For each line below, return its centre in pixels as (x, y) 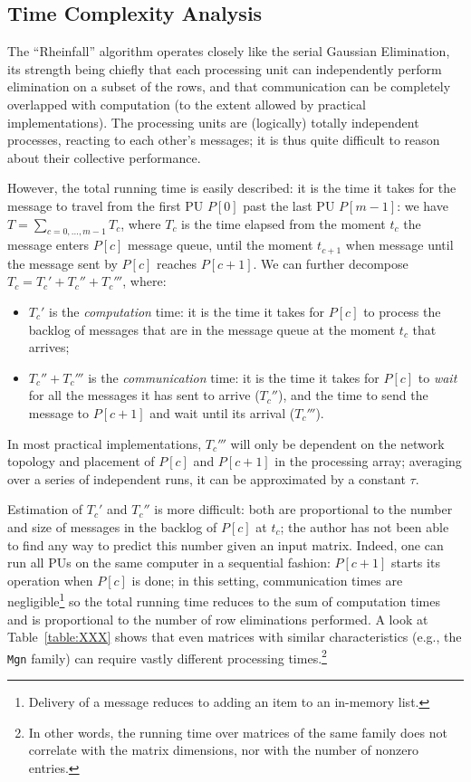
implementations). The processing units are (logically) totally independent (213, 122)
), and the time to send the (353, 395)
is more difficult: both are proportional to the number (303, 509)
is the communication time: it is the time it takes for (234, 377)
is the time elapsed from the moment (284, 223)
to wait (437, 377)
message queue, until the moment (221, 245)
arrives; (49, 347)
